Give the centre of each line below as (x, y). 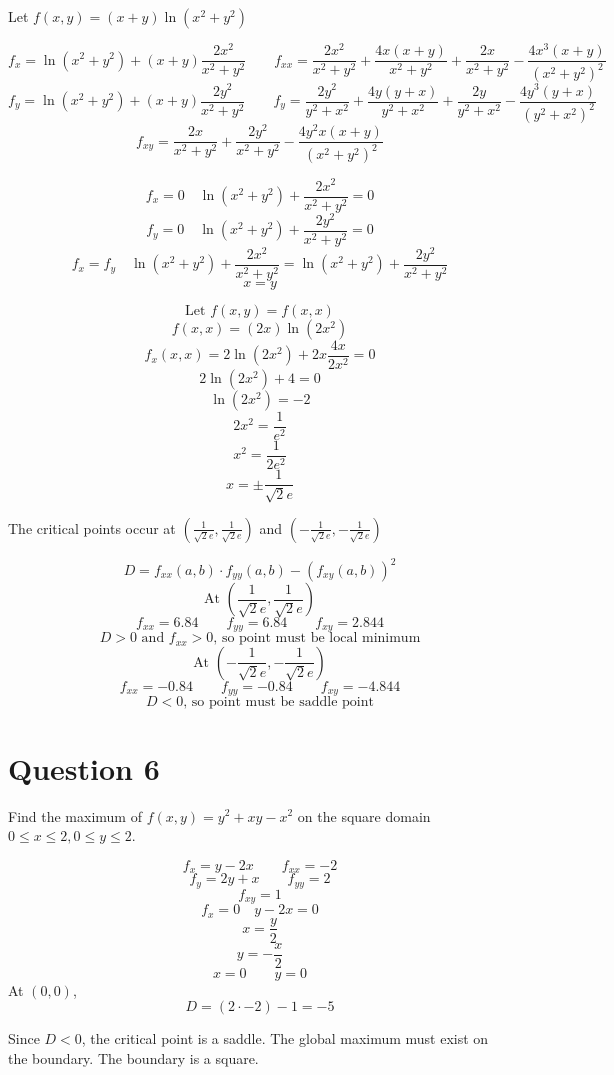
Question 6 (84, 767)
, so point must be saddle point (278, 702)
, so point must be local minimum (317, 638)
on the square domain (364, 815)
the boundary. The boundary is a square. (133, 1057)
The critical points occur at (92, 527)
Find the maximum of (75, 815)
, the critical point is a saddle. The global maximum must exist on (285, 1038)
